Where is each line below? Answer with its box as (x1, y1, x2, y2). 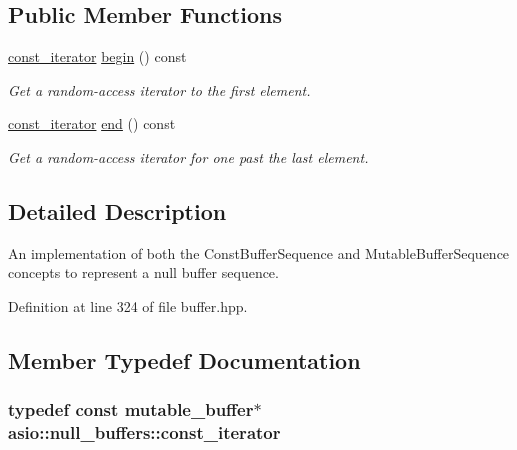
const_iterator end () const (8, 113, 176, 134)
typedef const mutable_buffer (8, 397, 254, 422)
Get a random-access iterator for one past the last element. (8, 146, 369, 167)
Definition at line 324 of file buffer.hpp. (8, 295, 248, 316)
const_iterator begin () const (8, 46, 187, 67)
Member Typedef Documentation (8, 344, 361, 375)
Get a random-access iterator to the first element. (8, 79, 311, 100)
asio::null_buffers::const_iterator (8, 420, 281, 445)
